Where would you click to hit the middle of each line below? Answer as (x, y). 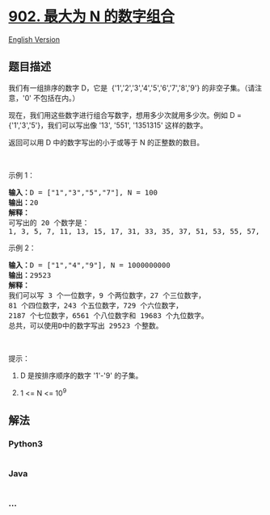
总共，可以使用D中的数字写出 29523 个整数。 (86, 325)
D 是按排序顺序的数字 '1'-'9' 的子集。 (81, 375)
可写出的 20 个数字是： (49, 222)
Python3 (25, 443)
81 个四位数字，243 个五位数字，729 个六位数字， (96, 305)
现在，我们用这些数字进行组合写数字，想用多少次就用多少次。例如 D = (125, 115)
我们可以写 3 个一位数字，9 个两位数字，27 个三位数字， (107, 295)
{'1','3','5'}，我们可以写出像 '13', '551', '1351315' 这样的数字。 (108, 125)
